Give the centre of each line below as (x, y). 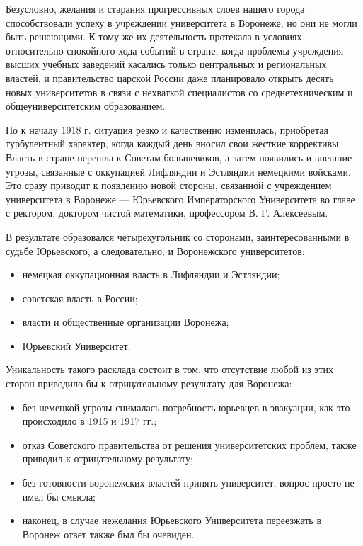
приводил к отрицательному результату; (108, 459)
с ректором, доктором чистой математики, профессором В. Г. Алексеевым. (167, 213)
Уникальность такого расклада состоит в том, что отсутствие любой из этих (169, 369)
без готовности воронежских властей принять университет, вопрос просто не (188, 483)
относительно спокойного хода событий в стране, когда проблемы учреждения (175, 50)
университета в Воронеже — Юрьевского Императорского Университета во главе (180, 199)
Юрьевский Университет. (76, 345)
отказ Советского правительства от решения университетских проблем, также (189, 444)
